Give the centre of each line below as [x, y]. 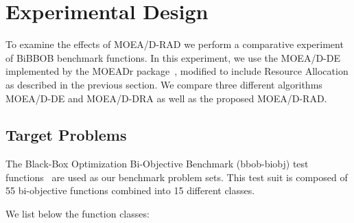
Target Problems [66, 135]
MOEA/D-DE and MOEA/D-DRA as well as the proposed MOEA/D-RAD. [166, 98]
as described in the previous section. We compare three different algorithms [164, 84]
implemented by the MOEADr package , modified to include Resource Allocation [177, 71]
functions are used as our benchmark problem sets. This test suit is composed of [177, 177]
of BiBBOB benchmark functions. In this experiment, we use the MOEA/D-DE [173, 57]
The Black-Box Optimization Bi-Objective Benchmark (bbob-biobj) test [157, 164]
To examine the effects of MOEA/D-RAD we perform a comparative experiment [175, 44]
